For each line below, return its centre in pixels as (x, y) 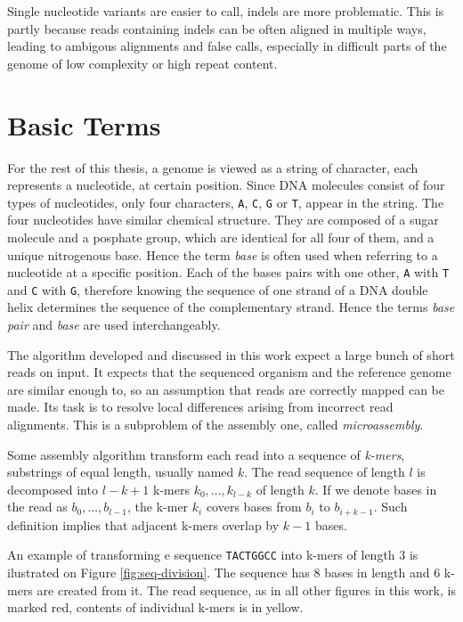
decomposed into (53, 489)
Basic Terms (84, 124)
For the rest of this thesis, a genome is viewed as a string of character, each (213, 167)
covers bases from (254, 507)
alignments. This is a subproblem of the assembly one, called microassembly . (215, 424)
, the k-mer (158, 507)
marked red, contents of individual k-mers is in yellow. (155, 607)
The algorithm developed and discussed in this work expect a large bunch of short (231, 354)
